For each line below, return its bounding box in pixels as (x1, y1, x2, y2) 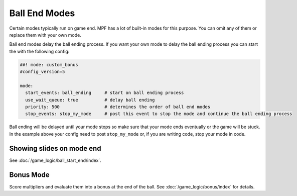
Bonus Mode (9, 170, 50, 179)
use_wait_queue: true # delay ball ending (25, 97, 155, 103)
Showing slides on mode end (9, 144, 101, 153)
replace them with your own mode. (9, 32, 81, 38)
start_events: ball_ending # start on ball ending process (25, 90, 184, 95)
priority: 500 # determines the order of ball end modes (25, 104, 211, 110)
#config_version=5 (20, 69, 65, 75)
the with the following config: (9, 48, 70, 54)
